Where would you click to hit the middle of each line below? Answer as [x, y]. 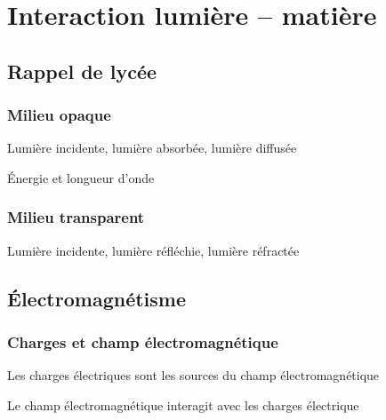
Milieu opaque [59, 115]
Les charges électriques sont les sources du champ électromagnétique [193, 375]
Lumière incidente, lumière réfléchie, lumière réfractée [153, 250]
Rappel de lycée [82, 71]
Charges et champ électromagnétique [143, 342]
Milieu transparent [76, 217]
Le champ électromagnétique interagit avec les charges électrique [183, 404]
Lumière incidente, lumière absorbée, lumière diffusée [152, 148]
